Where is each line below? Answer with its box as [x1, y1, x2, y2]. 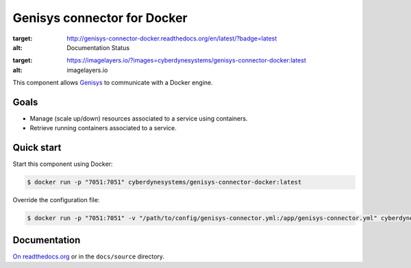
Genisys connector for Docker [12, 10, 188, 25]
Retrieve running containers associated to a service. [29, 124, 177, 132]
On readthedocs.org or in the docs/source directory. [12, 252, 164, 260]
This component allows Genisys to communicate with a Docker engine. [12, 79, 214, 87]
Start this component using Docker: [12, 160, 113, 168]
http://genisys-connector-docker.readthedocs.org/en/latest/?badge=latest [66, 34, 277, 42]
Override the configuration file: [12, 196, 100, 204]
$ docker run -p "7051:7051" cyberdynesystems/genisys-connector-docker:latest [27, 178, 302, 186]
